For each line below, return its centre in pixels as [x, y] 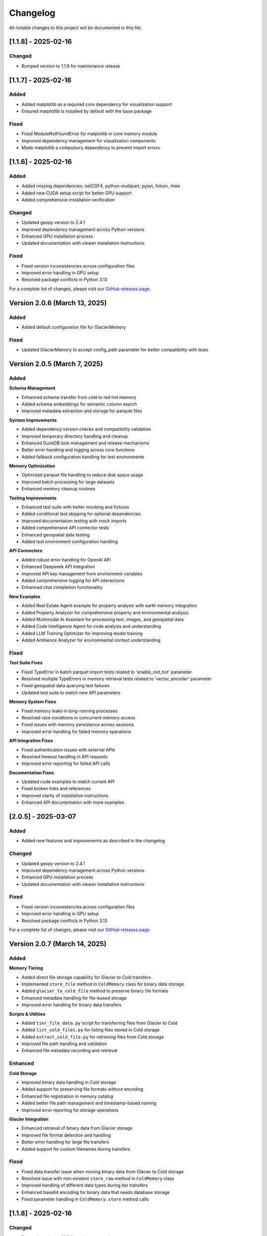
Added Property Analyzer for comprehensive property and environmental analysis [105, 613]
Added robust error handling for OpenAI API [66, 560]
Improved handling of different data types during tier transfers [85, 1185]
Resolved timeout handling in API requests [65, 756]
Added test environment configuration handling [70, 542]
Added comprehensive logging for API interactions [73, 580]
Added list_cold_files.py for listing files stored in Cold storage [91, 1030]
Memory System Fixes [33, 702]
